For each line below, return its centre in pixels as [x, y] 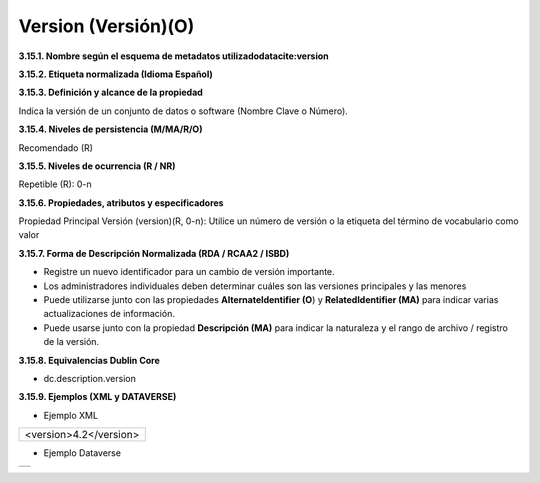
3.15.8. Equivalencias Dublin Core [89, 360]
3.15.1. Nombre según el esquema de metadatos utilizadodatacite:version [173, 56]
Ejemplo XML [71, 415]
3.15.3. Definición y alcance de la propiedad [111, 92]
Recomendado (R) [56, 147]
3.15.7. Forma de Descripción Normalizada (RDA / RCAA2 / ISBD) [154, 253]
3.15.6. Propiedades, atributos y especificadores [121, 202]
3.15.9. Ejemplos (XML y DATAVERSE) [97, 397]
